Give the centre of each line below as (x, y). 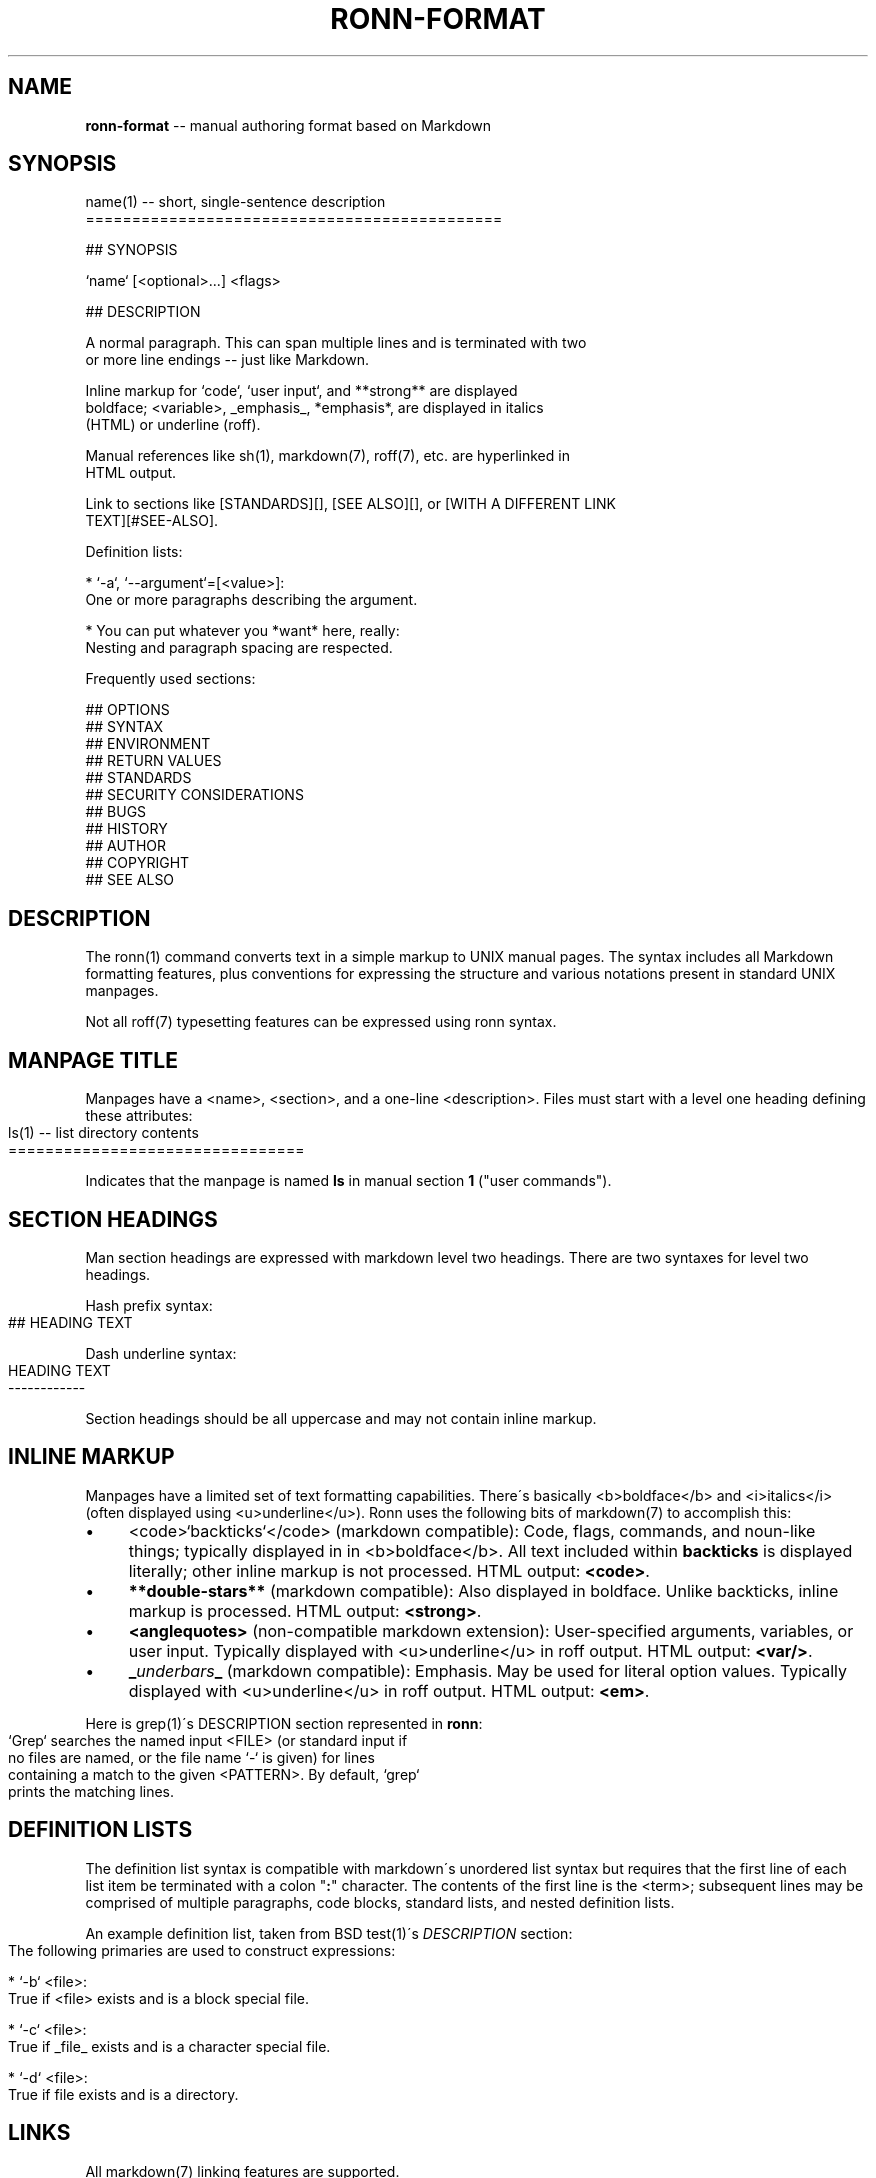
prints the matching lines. (91, 1791)
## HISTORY (126, 829)
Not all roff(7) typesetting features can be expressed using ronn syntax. (321, 1022)
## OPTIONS (127, 710)
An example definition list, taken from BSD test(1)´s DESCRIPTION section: (329, 1933)
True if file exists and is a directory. (123, 2094)
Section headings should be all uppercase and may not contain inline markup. (341, 1418)
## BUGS (116, 812)
